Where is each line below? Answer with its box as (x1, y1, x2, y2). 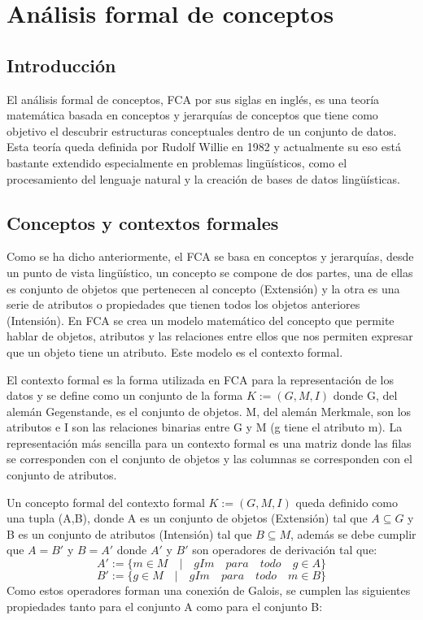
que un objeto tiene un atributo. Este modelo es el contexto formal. (7, 343, 343, 360)
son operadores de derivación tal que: (192, 541, 377, 558)
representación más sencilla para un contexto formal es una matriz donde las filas (7, 434, 412, 451)
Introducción (7, 52, 116, 77)
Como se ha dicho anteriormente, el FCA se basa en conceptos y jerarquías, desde (7, 248, 414, 265)
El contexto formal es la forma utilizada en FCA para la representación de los (7, 371, 395, 388)
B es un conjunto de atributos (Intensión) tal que (7, 525, 252, 542)
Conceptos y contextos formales (7, 210, 279, 235)
